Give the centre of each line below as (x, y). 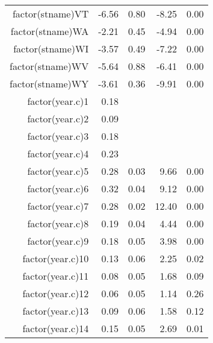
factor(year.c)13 (56, 311)
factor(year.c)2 (58, 118)
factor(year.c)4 (58, 153)
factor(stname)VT (51, 14)
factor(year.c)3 (58, 136)
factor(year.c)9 (58, 241)
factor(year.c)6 (58, 188)
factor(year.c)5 (58, 171)
